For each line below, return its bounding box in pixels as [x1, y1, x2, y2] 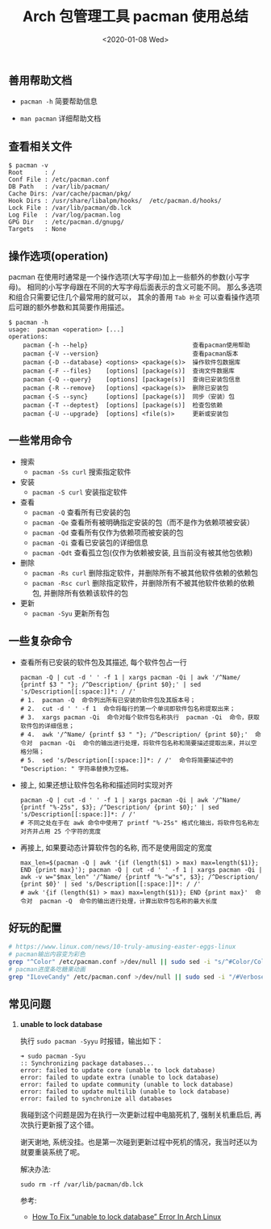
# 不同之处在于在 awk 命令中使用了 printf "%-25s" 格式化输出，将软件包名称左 [19, 819, 260, 827]
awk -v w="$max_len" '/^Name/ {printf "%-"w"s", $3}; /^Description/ [19, 873, 260, 881]
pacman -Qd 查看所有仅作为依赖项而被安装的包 [31, 527, 184, 537]
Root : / [8, 169, 56, 177]
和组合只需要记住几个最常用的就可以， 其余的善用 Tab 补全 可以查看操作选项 [8, 292, 261, 301]
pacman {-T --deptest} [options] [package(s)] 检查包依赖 [23, 401, 223, 409]
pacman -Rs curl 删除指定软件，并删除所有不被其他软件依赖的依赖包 [31, 567, 258, 578]
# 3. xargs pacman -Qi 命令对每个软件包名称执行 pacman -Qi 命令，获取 [19, 713, 260, 722]
